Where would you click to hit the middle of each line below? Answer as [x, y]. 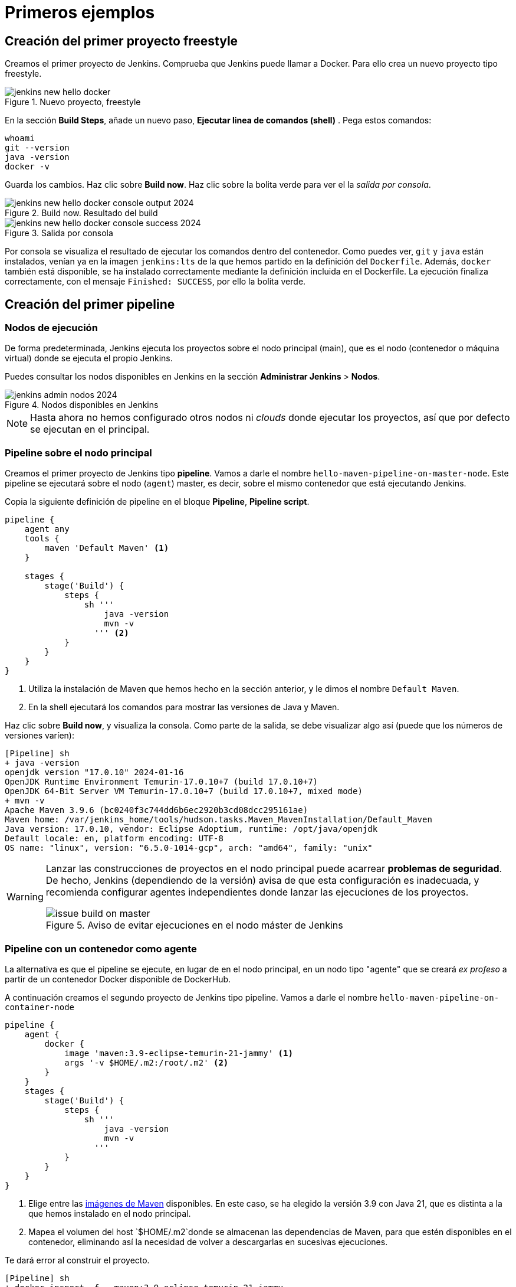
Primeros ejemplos [80, 12]
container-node [40, 1007]
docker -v [27, 167]
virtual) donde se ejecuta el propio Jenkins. [89, 358]
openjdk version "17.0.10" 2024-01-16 [94, 772]
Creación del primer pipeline [90, 304]
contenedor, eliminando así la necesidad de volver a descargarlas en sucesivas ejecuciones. [208, 1242]
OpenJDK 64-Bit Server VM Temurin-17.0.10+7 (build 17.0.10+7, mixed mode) [184, 791]
